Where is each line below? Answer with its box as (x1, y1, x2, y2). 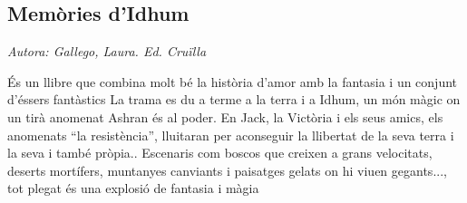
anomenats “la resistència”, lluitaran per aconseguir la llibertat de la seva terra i (7, 125, 454, 144)
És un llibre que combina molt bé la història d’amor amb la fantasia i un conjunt (7, 72, 458, 91)
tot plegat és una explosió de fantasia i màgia (7, 179, 259, 198)
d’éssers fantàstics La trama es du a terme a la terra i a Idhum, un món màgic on (7, 90, 461, 109)
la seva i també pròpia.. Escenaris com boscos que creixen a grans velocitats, (7, 143, 433, 162)
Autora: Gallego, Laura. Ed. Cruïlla (7, 42, 207, 61)
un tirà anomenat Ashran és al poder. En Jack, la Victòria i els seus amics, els (7, 107, 443, 126)
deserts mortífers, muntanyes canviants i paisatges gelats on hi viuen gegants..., (7, 160, 447, 179)
